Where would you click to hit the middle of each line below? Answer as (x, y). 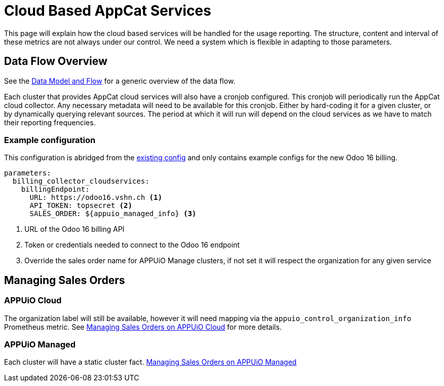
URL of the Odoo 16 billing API (75, 229)
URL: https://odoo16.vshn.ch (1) (96, 198)
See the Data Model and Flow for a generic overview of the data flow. (120, 81)
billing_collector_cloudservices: (81, 181)
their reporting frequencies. (50, 122)
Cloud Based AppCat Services (108, 11)
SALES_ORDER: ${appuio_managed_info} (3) (113, 214)
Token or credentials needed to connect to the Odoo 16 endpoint (132, 245)
